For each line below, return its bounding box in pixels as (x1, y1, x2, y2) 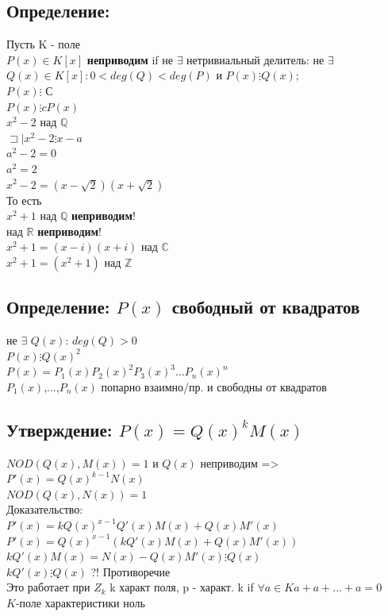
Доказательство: (6, 501, 83, 518)
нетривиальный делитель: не (186, 51, 325, 67)
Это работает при (6, 579, 90, 595)
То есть (6, 191, 42, 208)
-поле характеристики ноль (15, 595, 145, 611)
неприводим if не (86, 51, 173, 67)
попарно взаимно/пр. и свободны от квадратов (101, 378, 327, 395)
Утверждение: (6, 417, 113, 441)
